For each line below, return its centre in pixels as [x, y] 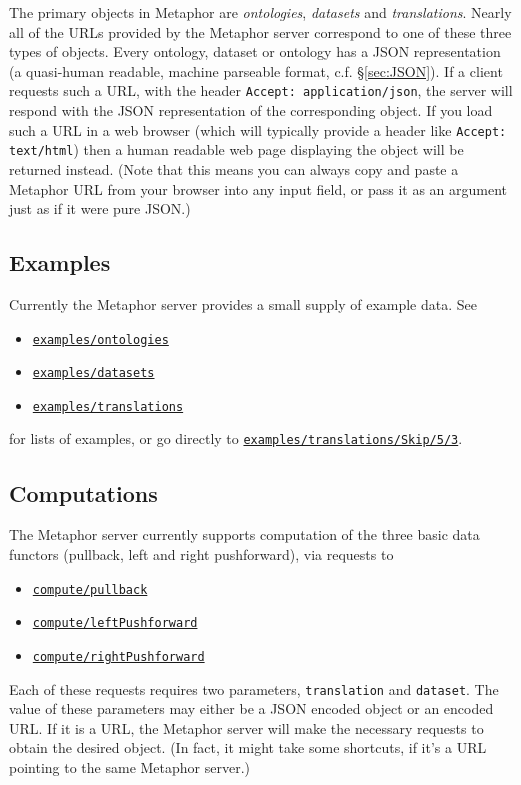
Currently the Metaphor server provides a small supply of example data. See [243, 303]
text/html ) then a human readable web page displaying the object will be [236, 149]
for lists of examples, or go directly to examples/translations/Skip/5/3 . [236, 438]
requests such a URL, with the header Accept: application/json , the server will [261, 90]
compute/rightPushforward [118, 656]
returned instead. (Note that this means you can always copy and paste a [234, 168]
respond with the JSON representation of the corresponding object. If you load [251, 110]
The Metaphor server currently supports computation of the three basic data [244, 534]
